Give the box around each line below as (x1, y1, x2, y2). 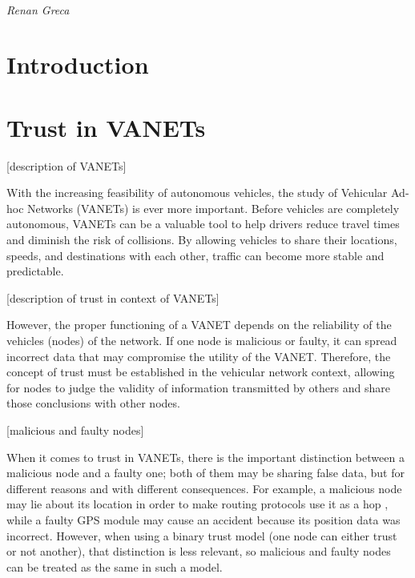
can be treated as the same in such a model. (6, 558, 223, 575)
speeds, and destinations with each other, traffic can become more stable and (6, 247, 385, 263)
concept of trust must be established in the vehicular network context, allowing (6, 363, 395, 380)
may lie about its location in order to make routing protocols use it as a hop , (6, 496, 389, 512)
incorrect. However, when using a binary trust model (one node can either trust (6, 527, 397, 544)
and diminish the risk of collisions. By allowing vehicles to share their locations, (6, 231, 397, 248)
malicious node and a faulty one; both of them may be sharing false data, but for (6, 464, 405, 481)
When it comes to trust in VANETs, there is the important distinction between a (6, 448, 405, 465)
